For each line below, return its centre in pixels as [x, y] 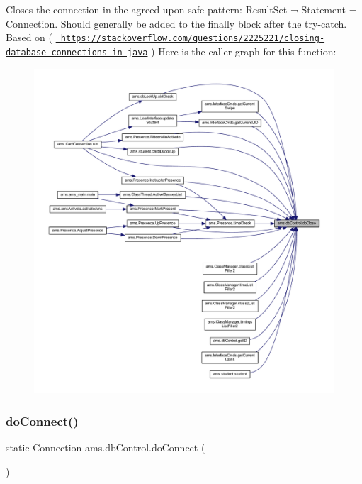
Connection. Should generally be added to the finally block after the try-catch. [176, 23]
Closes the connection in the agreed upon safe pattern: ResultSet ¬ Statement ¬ [181, 9]
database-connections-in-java [77, 52]
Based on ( [29, 37]
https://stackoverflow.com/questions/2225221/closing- [193, 39]
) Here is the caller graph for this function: [244, 51]
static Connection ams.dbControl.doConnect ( [106, 447]
